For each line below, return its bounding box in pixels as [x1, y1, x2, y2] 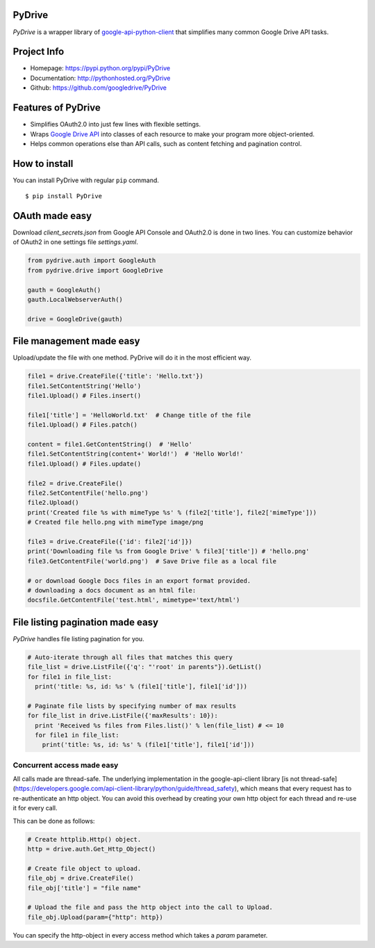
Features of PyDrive [12, 102, 101, 114]
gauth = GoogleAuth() [27, 286, 101, 294]
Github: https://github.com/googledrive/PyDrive [30, 83, 167, 92]
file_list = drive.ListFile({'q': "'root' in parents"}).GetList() [27, 663, 262, 671]
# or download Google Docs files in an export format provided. [27, 577, 251, 584]
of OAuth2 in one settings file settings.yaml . [12, 238, 138, 246]
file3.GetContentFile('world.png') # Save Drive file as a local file [27, 557, 277, 565]
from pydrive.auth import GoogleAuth [27, 257, 156, 264]
